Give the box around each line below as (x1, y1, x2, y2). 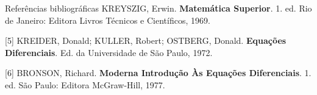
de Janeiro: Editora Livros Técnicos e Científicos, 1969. (5, 13, 210, 26)
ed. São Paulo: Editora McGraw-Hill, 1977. (5, 78, 165, 91)
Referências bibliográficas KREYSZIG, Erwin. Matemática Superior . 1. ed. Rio (5, 2, 312, 14)
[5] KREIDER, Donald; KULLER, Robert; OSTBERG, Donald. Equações (5, 34, 287, 47)
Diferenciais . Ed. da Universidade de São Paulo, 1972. (5, 46, 213, 58)
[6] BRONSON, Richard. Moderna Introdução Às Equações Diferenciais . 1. (5, 66, 312, 79)
